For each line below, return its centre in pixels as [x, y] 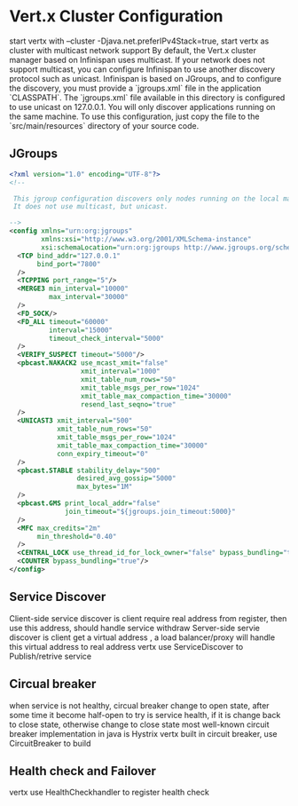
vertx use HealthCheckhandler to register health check [110, 793]
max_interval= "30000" [88, 297]
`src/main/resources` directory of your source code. [104, 125]
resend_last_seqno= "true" [128, 404]
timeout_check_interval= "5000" [106, 338]
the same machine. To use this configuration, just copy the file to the [134, 116]
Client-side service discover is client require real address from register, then [148, 618]
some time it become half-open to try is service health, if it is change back [145, 715]
